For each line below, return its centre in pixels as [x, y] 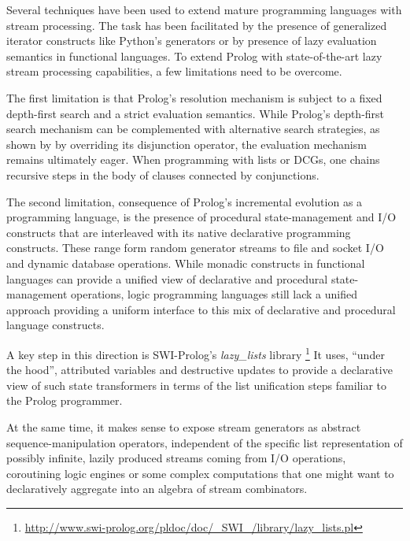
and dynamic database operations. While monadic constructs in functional [186, 263]
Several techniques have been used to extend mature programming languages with [204, 9]
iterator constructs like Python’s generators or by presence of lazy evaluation [192, 41]
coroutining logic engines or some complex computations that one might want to [200, 473]
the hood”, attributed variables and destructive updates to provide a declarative [199, 370]
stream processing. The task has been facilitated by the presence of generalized [197, 25]
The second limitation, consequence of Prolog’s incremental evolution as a [185, 201]
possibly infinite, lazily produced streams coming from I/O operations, [176, 458]
